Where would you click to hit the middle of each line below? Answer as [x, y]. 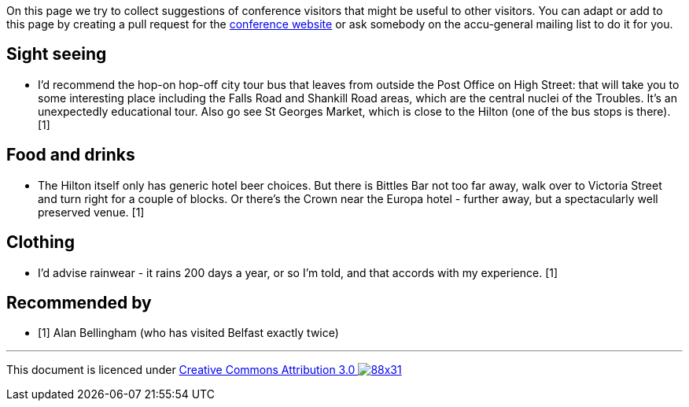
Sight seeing [57, 54]
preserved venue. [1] [91, 212]
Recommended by [79, 302]
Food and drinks [71, 155]
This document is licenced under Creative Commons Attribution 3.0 [181, 370]
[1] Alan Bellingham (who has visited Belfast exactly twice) [188, 333]
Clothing [41, 242]
